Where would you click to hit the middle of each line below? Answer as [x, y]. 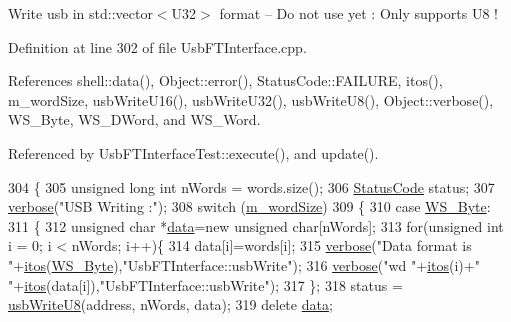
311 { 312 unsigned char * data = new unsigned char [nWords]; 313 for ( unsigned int [256, 225]
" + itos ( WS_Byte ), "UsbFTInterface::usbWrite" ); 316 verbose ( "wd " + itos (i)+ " [244, 264]
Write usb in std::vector [80, 13]
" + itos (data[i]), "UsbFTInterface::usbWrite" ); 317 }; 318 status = [205, 284]
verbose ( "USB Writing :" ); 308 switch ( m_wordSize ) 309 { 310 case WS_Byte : [249, 206]
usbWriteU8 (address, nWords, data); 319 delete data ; [170, 304]
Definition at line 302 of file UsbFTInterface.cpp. [157, 46]
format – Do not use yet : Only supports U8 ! [358, 13]
